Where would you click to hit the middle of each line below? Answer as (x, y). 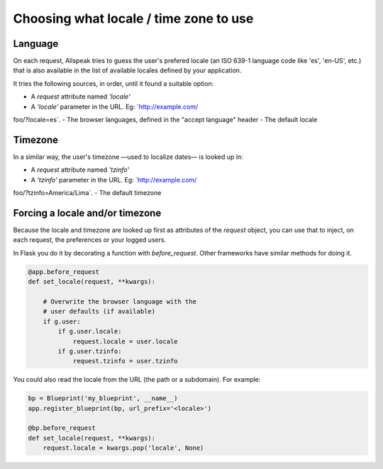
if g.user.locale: (90, 331)
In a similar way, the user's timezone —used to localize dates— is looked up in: (128, 157)
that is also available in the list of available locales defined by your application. (127, 70)
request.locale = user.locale (125, 341)
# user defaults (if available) (99, 311)
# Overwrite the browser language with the (120, 301)
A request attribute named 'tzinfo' (80, 170)
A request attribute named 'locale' (81, 96)
